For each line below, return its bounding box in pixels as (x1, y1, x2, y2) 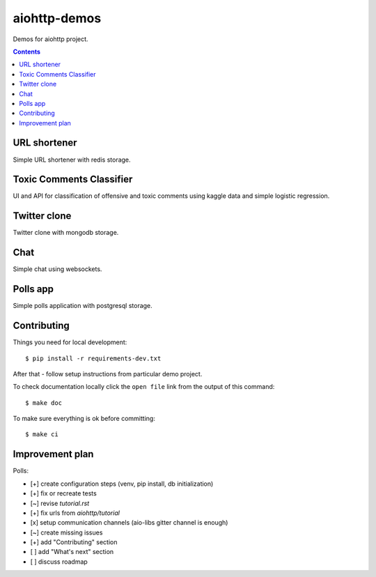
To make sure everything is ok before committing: (13, 415, 156, 423)
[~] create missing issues (30, 528, 103, 537)
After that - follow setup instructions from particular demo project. (13, 369, 203, 378)
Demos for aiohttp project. (13, 35, 88, 43)
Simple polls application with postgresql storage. (13, 302, 152, 310)
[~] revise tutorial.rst (30, 499, 90, 507)
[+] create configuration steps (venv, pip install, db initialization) (30, 479, 214, 488)
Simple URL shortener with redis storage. (13, 155, 132, 164)
